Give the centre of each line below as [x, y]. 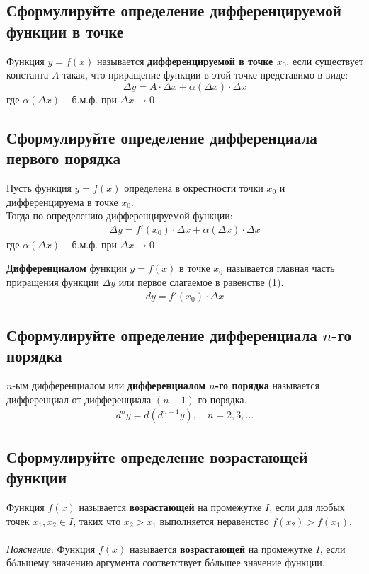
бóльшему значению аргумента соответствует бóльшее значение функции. [166, 562]
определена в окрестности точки [194, 187]
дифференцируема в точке [62, 201]
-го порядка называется [267, 385]
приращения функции [53, 281]
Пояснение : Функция [51, 548]
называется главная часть [280, 268]
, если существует [325, 61]
